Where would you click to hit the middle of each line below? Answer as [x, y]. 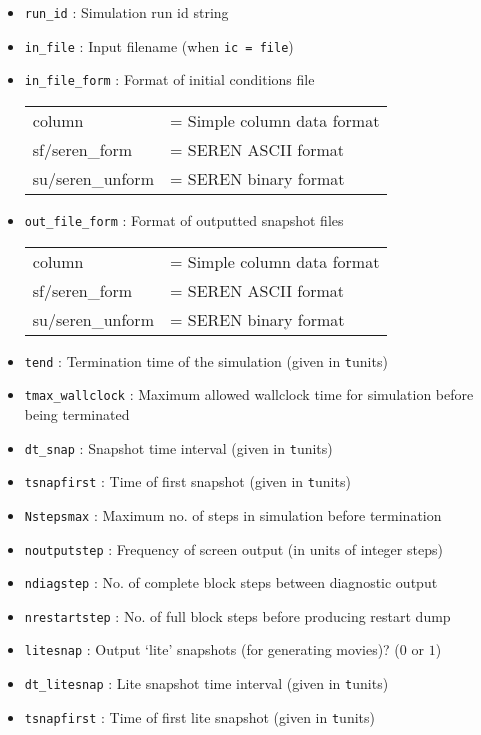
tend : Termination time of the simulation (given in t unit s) [206, 360]
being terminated [77, 413]
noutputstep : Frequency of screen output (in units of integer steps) [233, 548]
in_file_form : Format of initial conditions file [169, 79]
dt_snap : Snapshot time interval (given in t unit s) [178, 447]
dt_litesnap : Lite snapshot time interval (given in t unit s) [206, 683]
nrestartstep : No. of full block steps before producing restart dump [237, 615]
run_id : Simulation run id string [126, 12]
